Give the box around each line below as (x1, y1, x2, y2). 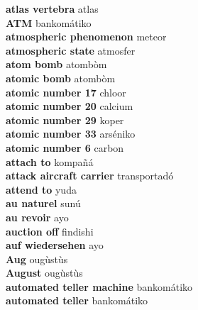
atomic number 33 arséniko (6, 126, 136, 141)
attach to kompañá (6, 154, 94, 169)
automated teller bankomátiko (6, 293, 148, 308)
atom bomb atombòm (6, 57, 107, 72)
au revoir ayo (6, 209, 69, 224)
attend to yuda (6, 182, 77, 196)
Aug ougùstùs (6, 251, 68, 266)
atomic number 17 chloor (6, 84, 126, 99)
